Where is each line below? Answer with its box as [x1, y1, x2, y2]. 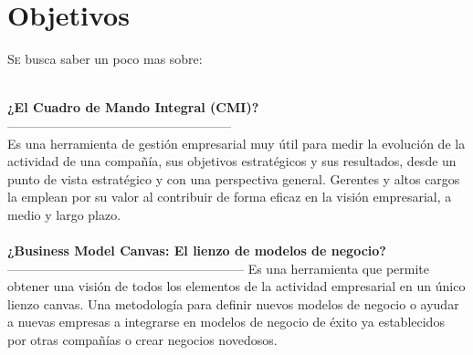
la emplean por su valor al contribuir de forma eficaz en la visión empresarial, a [7, 187, 452, 206]
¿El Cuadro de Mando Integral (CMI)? [7, 98, 259, 117]
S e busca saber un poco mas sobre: [7, 49, 203, 68]
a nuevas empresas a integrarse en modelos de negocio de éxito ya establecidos [7, 312, 445, 331]
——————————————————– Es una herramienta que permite [7, 258, 429, 277]
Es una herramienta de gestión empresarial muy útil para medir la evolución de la [7, 133, 466, 152]
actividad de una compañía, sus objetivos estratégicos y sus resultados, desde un [7, 151, 457, 171]
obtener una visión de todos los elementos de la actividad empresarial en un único [7, 277, 466, 296]
